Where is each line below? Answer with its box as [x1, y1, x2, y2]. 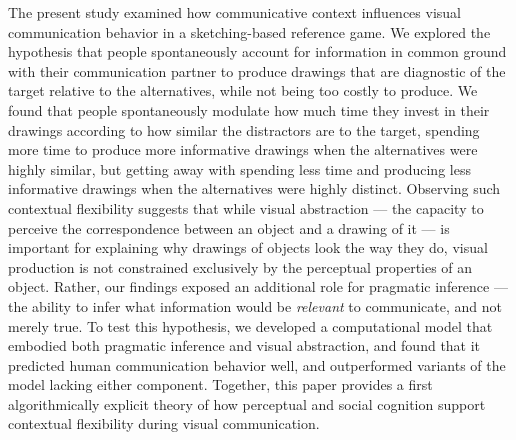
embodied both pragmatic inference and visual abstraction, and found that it [8, 335, 481, 356]
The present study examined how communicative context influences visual [8, 2, 461, 22]
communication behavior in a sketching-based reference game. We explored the [8, 21, 491, 42]
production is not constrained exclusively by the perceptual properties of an [8, 256, 473, 277]
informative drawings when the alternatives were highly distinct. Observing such [8, 178, 501, 199]
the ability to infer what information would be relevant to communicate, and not [8, 295, 502, 316]
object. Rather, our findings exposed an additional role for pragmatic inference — [8, 276, 508, 297]
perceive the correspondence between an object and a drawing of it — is [8, 217, 450, 238]
